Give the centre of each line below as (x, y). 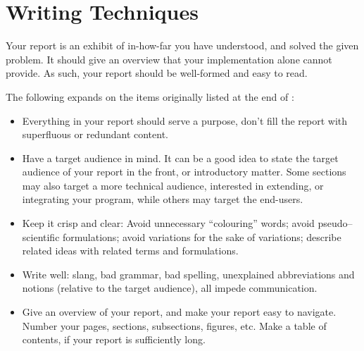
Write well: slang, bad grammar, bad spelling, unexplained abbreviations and (188, 274)
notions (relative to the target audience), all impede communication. (170, 288)
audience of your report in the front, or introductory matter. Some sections (184, 172)
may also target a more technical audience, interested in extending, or (173, 185)
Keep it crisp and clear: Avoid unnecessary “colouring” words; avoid (168, 223)
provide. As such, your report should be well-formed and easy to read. (157, 73)
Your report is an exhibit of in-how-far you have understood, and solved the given (182, 45)
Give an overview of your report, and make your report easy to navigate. (179, 312)
